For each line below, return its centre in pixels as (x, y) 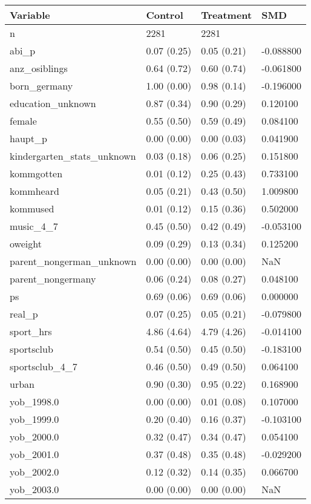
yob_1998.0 (34, 401)
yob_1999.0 (34, 419)
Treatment (227, 15)
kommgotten (36, 173)
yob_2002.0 (34, 472)
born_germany (41, 86)
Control (165, 15)
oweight (26, 244)
